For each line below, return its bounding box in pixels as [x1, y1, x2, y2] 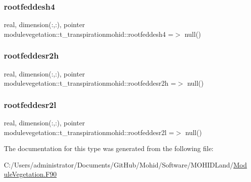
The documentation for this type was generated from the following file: [4, 143, 214, 153]
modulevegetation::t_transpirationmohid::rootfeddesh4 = [4, 29, 174, 39]
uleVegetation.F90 [4, 169, 57, 179]
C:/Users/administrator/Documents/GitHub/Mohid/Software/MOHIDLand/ [4, 159, 234, 169]
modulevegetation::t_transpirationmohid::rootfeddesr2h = [4, 78, 176, 88]
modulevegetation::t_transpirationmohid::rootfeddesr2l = [4, 127, 174, 137]
